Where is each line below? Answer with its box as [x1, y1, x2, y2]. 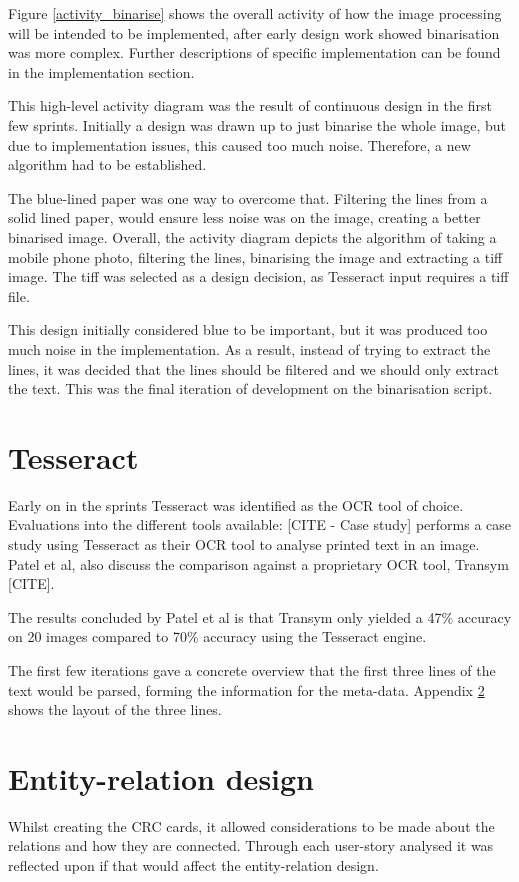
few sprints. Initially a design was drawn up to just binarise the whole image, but [8, 114, 506, 135]
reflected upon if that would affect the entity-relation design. [8, 855, 379, 876]
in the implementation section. [8, 61, 195, 82]
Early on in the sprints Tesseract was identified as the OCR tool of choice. [8, 494, 464, 515]
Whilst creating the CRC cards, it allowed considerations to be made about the [8, 815, 495, 836]
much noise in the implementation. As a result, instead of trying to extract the [8, 338, 491, 359]
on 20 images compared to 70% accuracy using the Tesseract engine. [8, 626, 427, 647]
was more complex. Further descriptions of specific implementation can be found [8, 42, 501, 63]
